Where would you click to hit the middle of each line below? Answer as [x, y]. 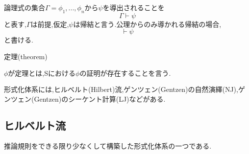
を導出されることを [134, 7]
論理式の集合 [25, 7]
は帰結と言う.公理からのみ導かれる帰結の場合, [147, 24]
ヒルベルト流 [35, 125]
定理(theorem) [26, 56]
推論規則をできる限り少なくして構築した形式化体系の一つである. [108, 145]
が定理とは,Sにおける [42, 73]
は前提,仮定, [50, 24]
